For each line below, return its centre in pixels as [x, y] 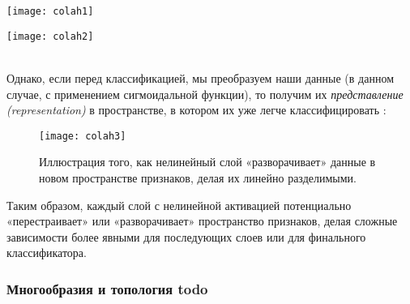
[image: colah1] [50, 11]
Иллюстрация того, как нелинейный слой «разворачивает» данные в [207, 162]
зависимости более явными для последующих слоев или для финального [186, 236]
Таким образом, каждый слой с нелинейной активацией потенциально [179, 205]
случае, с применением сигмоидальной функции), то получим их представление [205, 94]
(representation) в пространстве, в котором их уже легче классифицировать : [196, 110]
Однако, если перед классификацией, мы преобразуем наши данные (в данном [201, 77]
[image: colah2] [50, 36]
